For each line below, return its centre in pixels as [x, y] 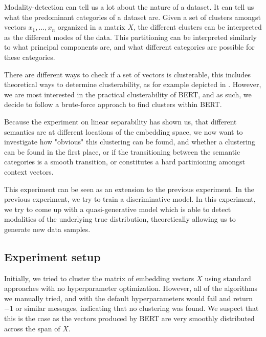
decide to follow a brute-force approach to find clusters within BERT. [113, 104]
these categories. [30, 57]
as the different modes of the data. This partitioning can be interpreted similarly [131, 37]
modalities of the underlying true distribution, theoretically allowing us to [120, 219]
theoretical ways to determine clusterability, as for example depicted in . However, [133, 84]
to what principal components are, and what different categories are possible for [129, 47]
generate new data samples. [47, 229]
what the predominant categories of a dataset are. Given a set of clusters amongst [132, 17]
